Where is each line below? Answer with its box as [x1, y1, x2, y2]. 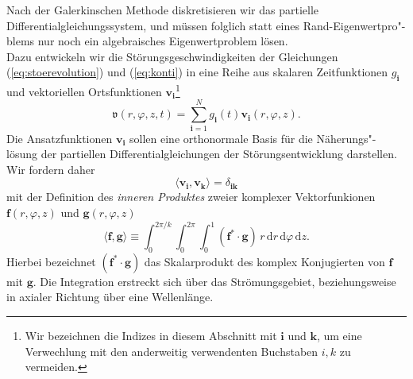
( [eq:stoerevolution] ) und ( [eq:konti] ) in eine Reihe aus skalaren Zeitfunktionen [6, 64, 388, 80]
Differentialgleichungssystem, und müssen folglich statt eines [6, 17, 300, 33]
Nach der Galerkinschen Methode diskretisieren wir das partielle [6, 2, 319, 17]
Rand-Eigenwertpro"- [303, 17, 406, 33]
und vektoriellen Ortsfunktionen [6, 83, 162, 99]
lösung [6, 145, 37, 162]
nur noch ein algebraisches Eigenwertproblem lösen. [37, 33, 288, 49]
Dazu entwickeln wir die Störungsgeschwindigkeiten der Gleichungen [6, 48, 338, 64]
